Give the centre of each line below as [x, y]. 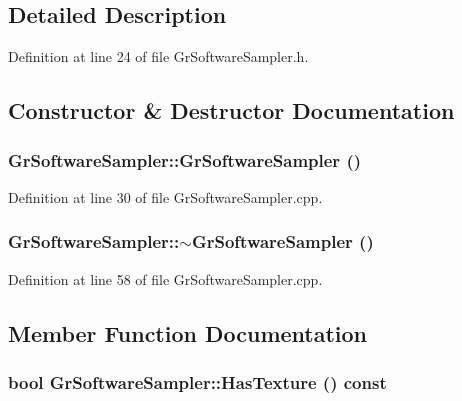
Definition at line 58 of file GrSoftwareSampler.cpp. [165, 278]
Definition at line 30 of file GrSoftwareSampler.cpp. [165, 196]
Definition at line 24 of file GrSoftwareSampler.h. [158, 56]
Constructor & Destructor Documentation [231, 110]
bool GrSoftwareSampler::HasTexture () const [197, 381]
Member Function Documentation [188, 332]
